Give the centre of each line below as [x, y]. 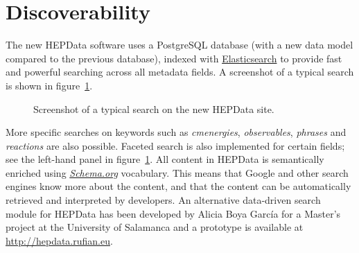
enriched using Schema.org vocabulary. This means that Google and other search [177, 172]
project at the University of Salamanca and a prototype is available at [155, 227]
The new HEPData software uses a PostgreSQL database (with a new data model [179, 45]
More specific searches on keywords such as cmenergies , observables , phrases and [176, 132]
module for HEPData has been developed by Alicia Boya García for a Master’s [173, 213]
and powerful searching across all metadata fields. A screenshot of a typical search [180, 72]
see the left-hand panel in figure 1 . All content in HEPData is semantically [165, 159]
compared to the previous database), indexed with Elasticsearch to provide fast [174, 58]
